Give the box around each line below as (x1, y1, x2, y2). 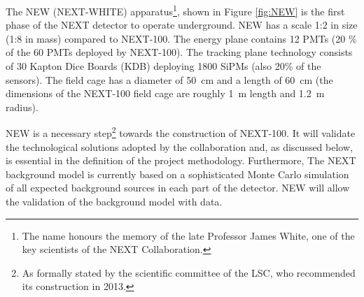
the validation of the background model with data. (6, 194, 223, 209)
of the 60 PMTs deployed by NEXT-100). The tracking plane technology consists (6, 45, 353, 59)
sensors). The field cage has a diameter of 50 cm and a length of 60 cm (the (6, 72, 333, 87)
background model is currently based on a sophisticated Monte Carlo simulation (6, 166, 349, 181)
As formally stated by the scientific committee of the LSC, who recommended (22, 265, 356, 280)
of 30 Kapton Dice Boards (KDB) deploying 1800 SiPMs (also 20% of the (6, 59, 321, 73)
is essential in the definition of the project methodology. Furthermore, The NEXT (6, 153, 356, 168)
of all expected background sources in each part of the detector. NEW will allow (6, 180, 350, 195)
